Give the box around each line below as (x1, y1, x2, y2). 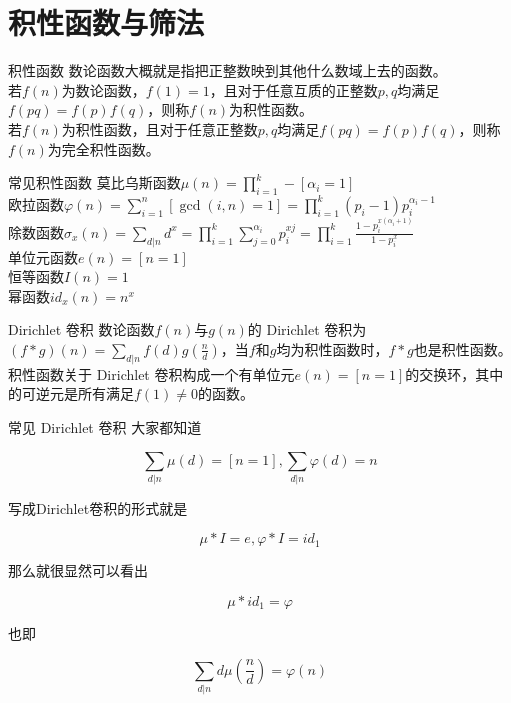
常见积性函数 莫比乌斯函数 (8, 172, 181, 193)
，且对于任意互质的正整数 (209, 79, 378, 100)
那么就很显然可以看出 (8, 560, 148, 581)
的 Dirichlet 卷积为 (247, 319, 367, 340)
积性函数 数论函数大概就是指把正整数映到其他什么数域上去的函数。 (8, 60, 447, 81)
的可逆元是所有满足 (8, 383, 134, 404)
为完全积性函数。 (47, 138, 160, 159)
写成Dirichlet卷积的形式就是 (8, 497, 188, 518)
